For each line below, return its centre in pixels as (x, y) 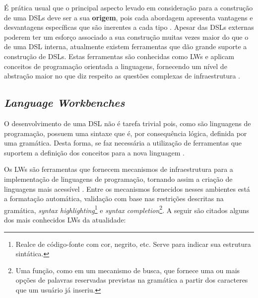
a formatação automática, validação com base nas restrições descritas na (114, 198)
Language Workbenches (64, 103)
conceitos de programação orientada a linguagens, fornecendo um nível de (116, 66)
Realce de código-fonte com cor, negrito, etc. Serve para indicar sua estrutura (133, 244)
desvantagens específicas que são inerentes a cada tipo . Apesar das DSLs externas (129, 27)
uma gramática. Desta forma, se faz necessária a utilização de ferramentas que (123, 143)
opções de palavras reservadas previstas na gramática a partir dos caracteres (132, 280)
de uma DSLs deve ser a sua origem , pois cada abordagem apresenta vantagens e (129, 17)
